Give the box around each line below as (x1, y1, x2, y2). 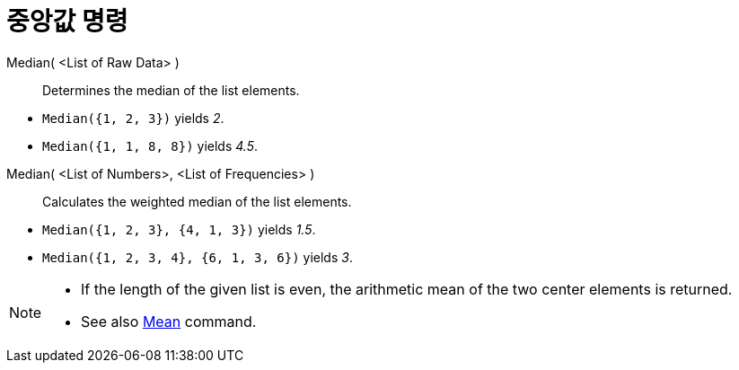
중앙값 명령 (6, 6, 128, 37)
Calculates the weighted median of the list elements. (42, 193, 352, 209)
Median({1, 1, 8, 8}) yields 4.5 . (42, 137, 258, 154)
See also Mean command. (81, 312, 257, 330)
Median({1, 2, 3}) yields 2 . (42, 110, 224, 126)
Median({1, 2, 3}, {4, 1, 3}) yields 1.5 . (42, 221, 316, 237)
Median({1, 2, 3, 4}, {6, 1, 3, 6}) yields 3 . (42, 249, 353, 265)
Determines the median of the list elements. (42, 82, 300, 98)
